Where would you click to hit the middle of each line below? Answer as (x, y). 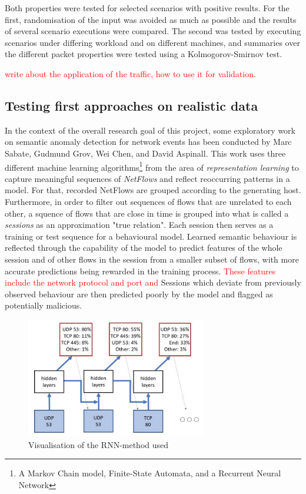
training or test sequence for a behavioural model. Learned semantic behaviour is (151, 236)
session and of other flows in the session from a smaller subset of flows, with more (152, 259)
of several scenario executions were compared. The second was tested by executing (153, 31)
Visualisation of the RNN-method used (99, 444)
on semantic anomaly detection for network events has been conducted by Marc (148, 142)
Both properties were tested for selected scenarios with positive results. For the (147, 8)
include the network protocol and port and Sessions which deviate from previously (153, 282)
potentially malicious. (44, 305)
